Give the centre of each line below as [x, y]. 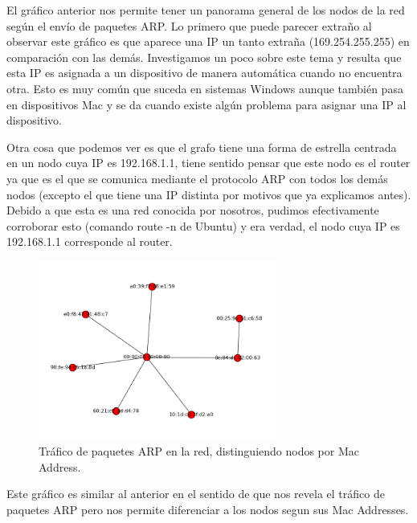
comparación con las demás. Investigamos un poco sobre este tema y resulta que [204, 57]
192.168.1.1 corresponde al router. [90, 241]
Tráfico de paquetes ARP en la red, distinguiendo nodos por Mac [199, 451]
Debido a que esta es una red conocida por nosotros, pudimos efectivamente [193, 210]
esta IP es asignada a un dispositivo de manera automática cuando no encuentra [204, 73]
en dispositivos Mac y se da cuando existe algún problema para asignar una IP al [206, 104]
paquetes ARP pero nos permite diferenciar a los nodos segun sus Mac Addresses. [208, 509]
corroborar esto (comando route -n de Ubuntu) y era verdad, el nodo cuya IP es [203, 225]
